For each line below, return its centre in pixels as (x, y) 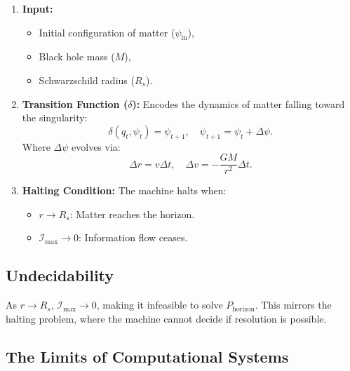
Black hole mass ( (77, 56)
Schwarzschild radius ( (87, 80)
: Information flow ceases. (133, 237)
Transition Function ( (75, 103)
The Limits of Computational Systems (147, 356)
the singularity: (55, 117)
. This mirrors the (293, 305)
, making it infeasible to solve (160, 305)
